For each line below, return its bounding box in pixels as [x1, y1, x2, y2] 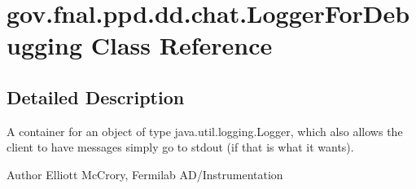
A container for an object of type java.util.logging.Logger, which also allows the [7, 122, 403, 139]
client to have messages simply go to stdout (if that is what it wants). [7, 138, 354, 156]
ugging [7, 29, 83, 62]
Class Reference [90, 29, 273, 62]
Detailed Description [7, 84, 185, 109]
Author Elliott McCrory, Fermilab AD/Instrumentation [7, 165, 283, 182]
